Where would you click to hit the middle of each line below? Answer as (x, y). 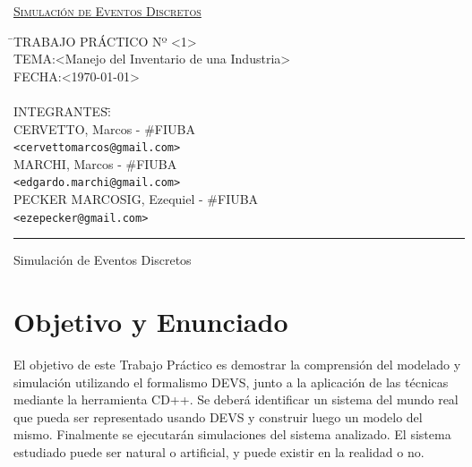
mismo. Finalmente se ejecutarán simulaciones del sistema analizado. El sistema (232, 434)
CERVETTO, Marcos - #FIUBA (104, 128)
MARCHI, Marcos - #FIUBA (95, 163)
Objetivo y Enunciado (151, 322)
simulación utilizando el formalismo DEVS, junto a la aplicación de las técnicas (231, 382)
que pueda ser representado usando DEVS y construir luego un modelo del (218, 416)
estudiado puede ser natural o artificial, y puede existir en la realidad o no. (219, 452)
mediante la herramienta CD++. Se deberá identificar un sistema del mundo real (236, 399)
